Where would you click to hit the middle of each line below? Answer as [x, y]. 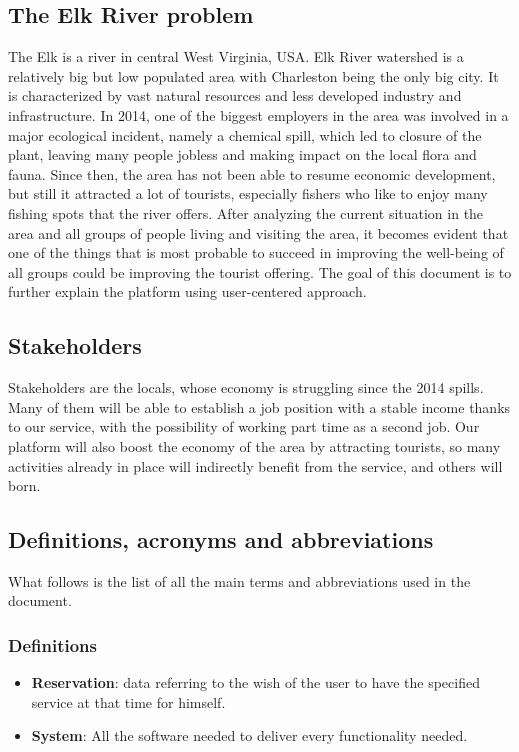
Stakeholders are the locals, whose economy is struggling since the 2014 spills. [246, 387]
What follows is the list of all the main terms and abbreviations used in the [239, 580]
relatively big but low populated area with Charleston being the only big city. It [253, 75]
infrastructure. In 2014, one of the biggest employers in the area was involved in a [258, 114]
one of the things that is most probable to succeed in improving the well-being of [256, 252]
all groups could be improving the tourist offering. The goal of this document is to [260, 271]
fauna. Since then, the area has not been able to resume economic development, [252, 173]
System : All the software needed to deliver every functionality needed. [249, 735]
